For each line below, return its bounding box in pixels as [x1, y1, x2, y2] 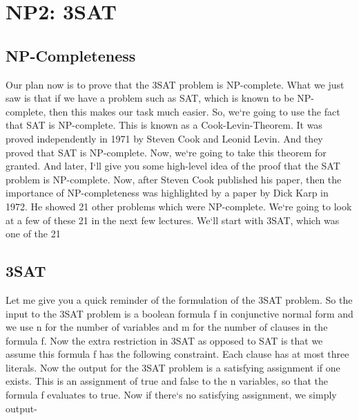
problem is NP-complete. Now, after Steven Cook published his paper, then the [6, 172, 342, 186]
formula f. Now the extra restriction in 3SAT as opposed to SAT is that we [6, 333, 323, 347]
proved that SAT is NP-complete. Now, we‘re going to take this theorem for [6, 145, 327, 159]
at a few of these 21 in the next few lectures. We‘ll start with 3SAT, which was [6, 212, 340, 227]
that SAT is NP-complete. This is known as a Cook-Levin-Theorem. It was [6, 118, 322, 132]
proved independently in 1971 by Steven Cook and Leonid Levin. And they [6, 131, 323, 145]
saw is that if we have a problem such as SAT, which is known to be [6, 91, 294, 105]
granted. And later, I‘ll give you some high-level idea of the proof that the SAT [6, 158, 340, 173]
